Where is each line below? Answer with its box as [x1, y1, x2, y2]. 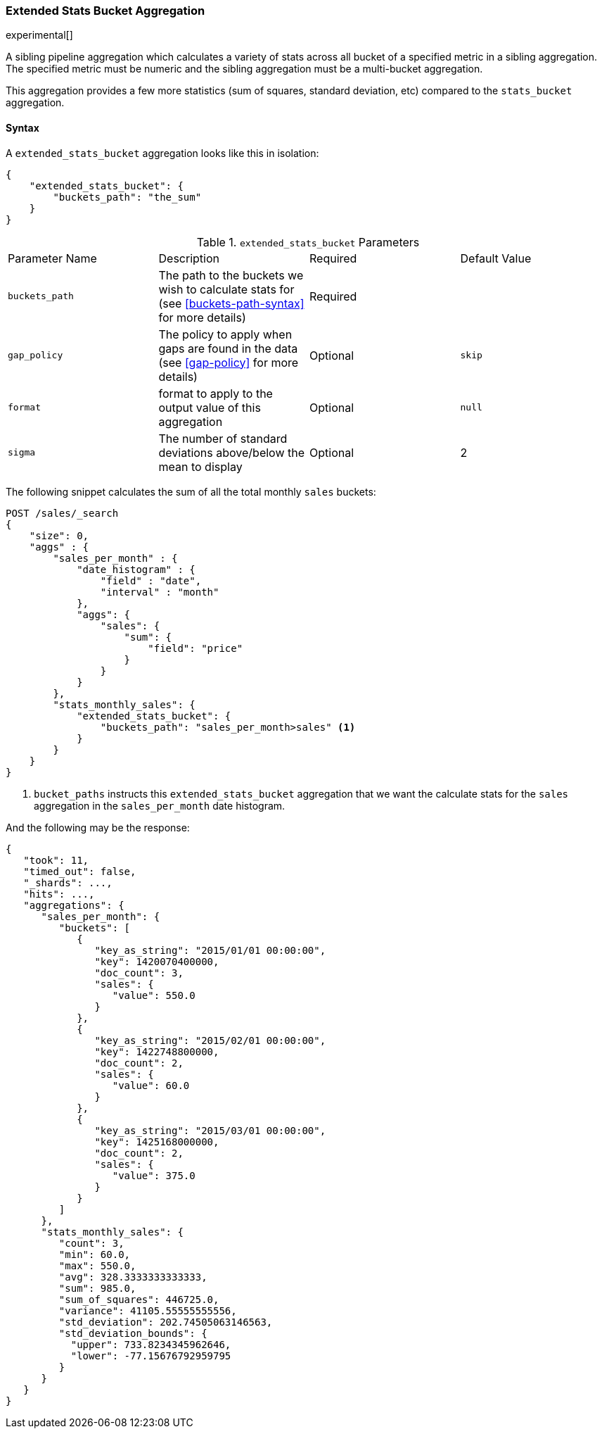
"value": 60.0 [112, 1079, 190, 1091]
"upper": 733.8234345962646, [70, 1338, 231, 1350]
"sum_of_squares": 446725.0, [58, 1293, 219, 1305]
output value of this [158, 400, 261, 415]
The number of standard [158, 431, 288, 446]
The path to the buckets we [158, 268, 304, 282]
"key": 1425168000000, [94, 1136, 219, 1147]
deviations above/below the [158, 445, 305, 460]
